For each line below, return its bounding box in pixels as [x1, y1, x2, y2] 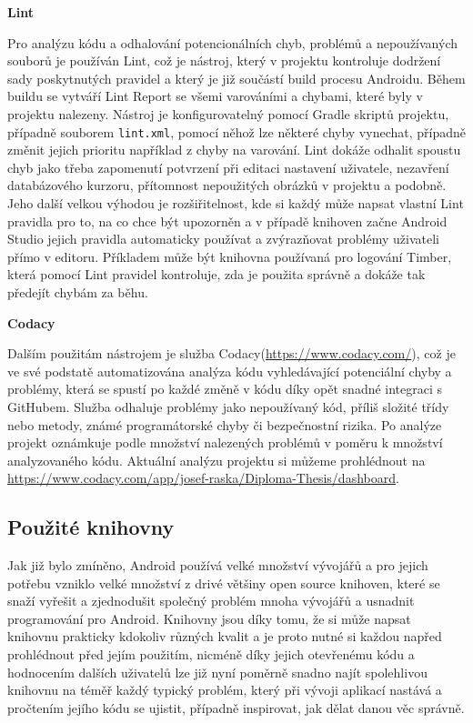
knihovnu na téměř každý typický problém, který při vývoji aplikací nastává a [7, 680, 442, 699]
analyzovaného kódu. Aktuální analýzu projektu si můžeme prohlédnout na [7, 450, 426, 469]
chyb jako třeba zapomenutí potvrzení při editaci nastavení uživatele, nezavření [7, 157, 449, 176]
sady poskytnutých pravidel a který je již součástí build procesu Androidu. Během [7, 68, 466, 87]
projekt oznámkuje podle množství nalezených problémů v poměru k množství [7, 433, 443, 452]
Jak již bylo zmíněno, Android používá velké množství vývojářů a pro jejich [7, 556, 428, 575]
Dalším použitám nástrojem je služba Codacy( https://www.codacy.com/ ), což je [7, 344, 456, 363]
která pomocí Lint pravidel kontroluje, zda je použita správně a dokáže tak [7, 265, 426, 284]
